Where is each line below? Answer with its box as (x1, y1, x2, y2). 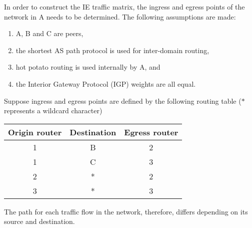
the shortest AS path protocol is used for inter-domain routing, (15, 45, 209, 55)
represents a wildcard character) (4, 105, 102, 116)
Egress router (124, 126, 178, 138)
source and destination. (4, 216, 75, 226)
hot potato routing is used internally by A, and (15, 62, 160, 72)
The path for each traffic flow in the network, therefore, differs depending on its (4, 206, 248, 216)
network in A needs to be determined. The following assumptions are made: (4, 11, 236, 22)
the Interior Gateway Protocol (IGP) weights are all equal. (15, 78, 196, 89)
